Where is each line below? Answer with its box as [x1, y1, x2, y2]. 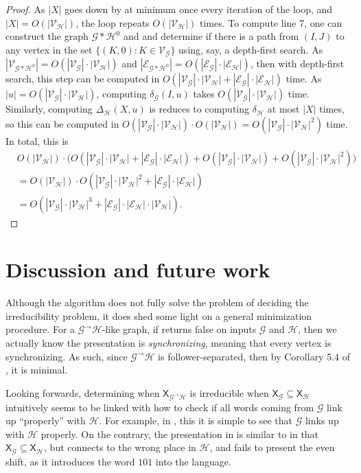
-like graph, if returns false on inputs [102, 322, 257, 336]
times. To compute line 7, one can [200, 15, 342, 30]
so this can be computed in [5, 116, 119, 130]
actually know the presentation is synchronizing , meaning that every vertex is [5, 336, 331, 350]
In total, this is [5, 133, 69, 148]
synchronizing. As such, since [5, 349, 128, 363]
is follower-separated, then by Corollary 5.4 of [158, 349, 351, 363]
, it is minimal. [5, 362, 68, 377]
